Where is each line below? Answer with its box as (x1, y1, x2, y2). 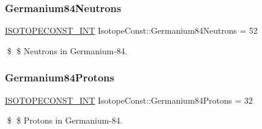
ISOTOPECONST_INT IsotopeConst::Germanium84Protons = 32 (5, 93, 253, 106)
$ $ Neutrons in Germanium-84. (7, 44, 127, 57)
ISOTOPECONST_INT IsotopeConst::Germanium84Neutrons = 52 (5, 24, 258, 37)
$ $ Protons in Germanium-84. (7, 114, 123, 127)
